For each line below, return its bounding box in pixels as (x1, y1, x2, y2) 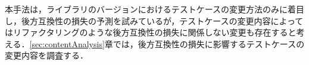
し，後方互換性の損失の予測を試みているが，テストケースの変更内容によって (5, 14, 304, 27)
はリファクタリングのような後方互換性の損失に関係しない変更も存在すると (5, 26, 296, 38)
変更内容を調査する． (5, 49, 88, 61)
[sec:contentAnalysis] (29, 37, 105, 50)
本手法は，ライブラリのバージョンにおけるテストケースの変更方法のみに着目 (5, 3, 305, 15)
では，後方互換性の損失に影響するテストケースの (113, 37, 305, 50)
